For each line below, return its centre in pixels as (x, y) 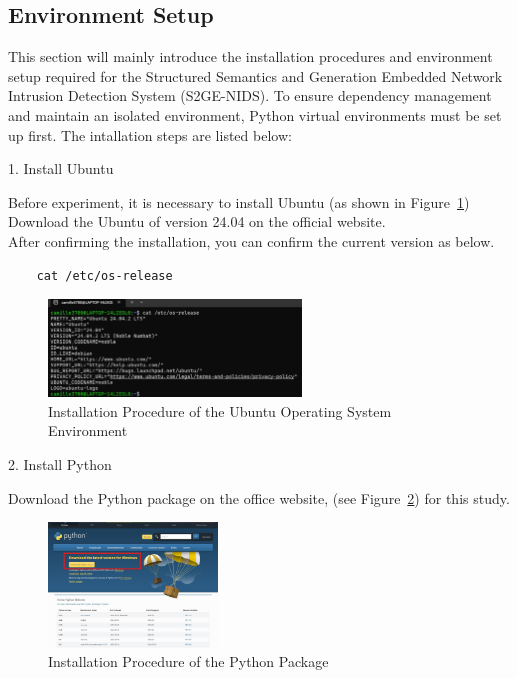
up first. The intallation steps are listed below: (150, 134)
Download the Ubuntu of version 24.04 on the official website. (197, 221)
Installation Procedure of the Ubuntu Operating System (220, 410)
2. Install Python (60, 464)
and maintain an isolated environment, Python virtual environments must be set (255, 114)
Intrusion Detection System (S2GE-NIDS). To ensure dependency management (250, 95)
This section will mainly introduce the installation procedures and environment (250, 56)
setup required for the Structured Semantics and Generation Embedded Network (255, 75)
